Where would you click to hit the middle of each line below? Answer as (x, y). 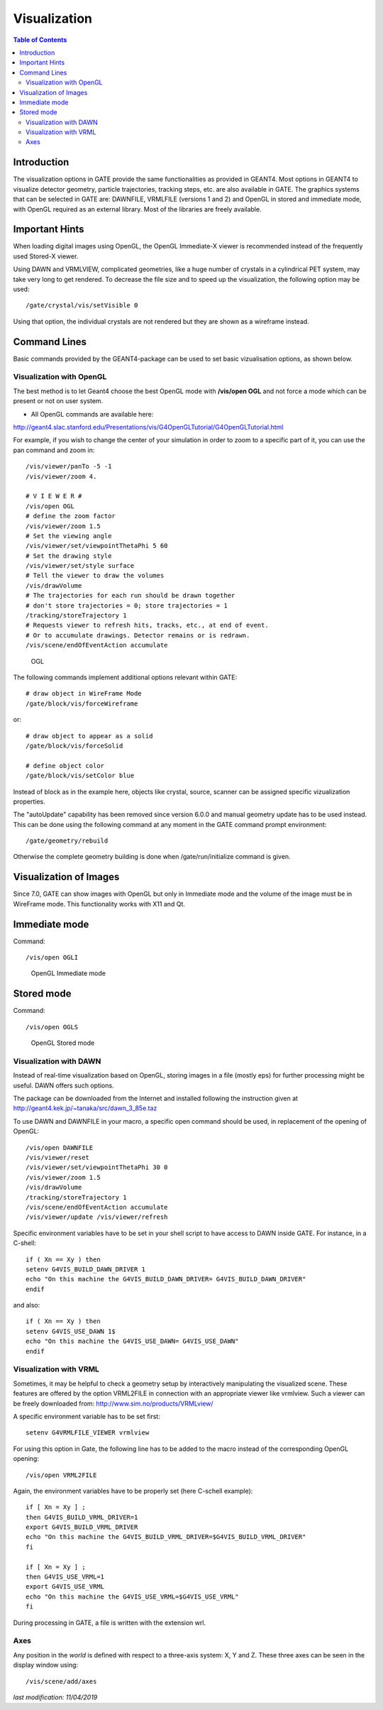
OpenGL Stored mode (63, 1043)
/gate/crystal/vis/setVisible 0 (82, 306)
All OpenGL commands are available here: (92, 414)
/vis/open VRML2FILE (61, 1475)
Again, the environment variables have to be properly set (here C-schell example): (133, 1491)
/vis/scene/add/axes (61, 1681)
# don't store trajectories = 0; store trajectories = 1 (127, 605)
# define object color (65, 766)
